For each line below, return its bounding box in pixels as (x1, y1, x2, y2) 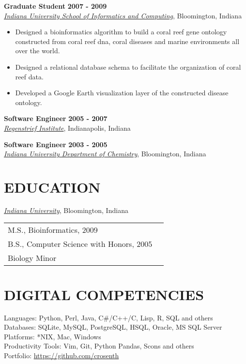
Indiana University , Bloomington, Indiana (4, 205, 128, 215)
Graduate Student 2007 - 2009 (4, 1, 107, 11)
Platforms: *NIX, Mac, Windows (4, 331, 101, 341)
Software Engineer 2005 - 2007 (4, 113, 108, 123)
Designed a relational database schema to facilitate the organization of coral (15, 61, 241, 72)
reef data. (15, 71, 44, 81)
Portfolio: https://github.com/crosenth (4, 350, 119, 360)
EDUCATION (4, 177, 101, 197)
